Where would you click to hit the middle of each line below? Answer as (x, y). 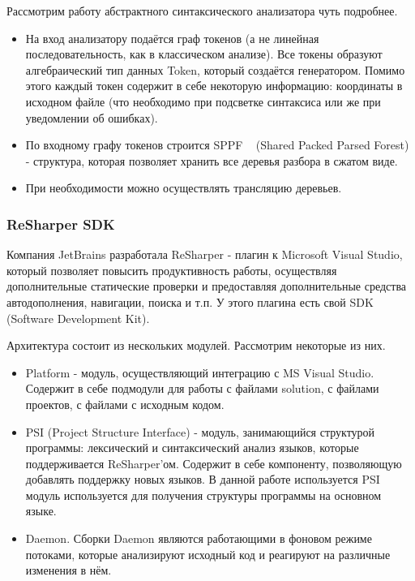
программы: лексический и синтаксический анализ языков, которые (192, 448)
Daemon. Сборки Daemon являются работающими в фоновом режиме (199, 538)
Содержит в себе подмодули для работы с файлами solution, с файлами (202, 388)
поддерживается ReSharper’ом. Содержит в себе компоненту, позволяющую (214, 463)
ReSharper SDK (61, 224)
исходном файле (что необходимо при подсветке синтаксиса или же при (203, 101)
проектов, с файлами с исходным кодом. (125, 404)
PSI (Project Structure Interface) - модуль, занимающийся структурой (200, 431)
